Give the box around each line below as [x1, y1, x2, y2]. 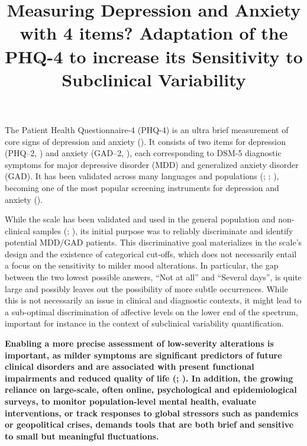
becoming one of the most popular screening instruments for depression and [5, 181, 279, 193]
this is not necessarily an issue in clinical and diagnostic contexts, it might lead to [5, 294, 302, 306]
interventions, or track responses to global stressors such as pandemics [5, 406, 299, 419]
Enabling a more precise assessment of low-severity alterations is [5, 337, 274, 350]
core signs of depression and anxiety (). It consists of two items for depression [5, 135, 286, 147]
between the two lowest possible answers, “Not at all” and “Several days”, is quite [5, 271, 302, 283]
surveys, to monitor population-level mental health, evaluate [5, 395, 257, 407]
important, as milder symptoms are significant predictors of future [5, 348, 282, 361]
